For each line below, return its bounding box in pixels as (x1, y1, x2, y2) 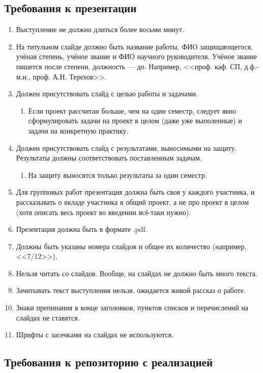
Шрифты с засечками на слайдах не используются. (16, 329, 173, 340)
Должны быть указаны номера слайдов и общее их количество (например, (16, 241, 247, 251)
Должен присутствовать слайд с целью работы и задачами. (16, 88, 198, 99)
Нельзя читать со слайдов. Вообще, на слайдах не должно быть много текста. (16, 268, 257, 278)
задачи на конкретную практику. (28, 125, 129, 136)
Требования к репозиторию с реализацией (4, 354, 213, 370)
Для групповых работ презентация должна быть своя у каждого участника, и (16, 186, 255, 197)
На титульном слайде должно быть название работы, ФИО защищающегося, (16, 41, 253, 51)
